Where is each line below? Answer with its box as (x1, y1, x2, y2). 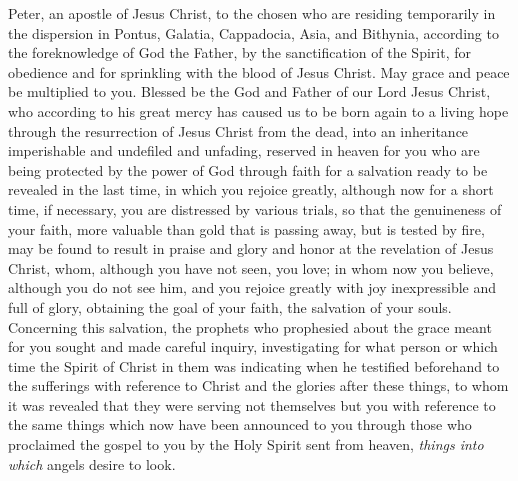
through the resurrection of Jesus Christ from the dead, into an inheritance (8, 120, 469, 141)
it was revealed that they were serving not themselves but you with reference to (8, 394, 496, 415)
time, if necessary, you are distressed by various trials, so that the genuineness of (8, 198, 502, 219)
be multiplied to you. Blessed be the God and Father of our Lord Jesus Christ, (8, 81, 491, 102)
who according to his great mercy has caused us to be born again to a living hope (8, 100, 509, 121)
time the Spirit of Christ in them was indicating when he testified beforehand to (8, 355, 500, 376)
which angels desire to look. (8, 453, 176, 474)
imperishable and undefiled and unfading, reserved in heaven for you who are (8, 140, 480, 161)
